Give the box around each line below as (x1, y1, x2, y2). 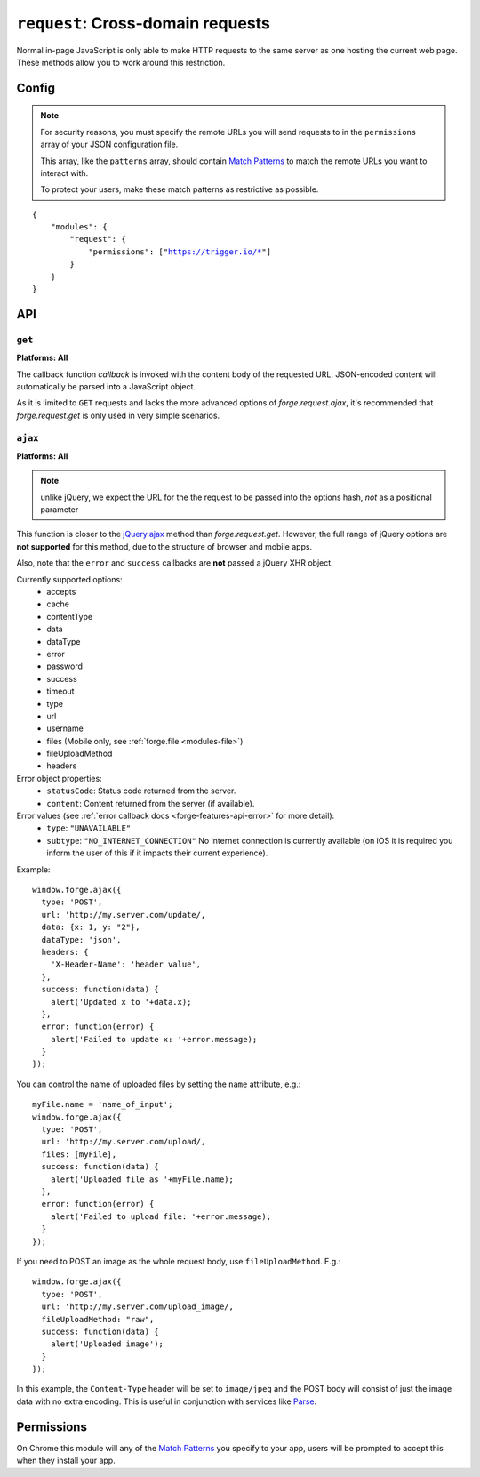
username (46, 723, 84, 734)
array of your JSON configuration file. (40, 139, 179, 150)
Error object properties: (16, 773, 102, 783)
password (46, 661, 84, 671)
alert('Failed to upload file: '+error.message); (50, 1211, 271, 1222)
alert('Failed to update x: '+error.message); (50, 1034, 258, 1044)
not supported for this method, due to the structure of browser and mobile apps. (16, 541, 313, 551)
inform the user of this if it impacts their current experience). (46, 847, 268, 858)
